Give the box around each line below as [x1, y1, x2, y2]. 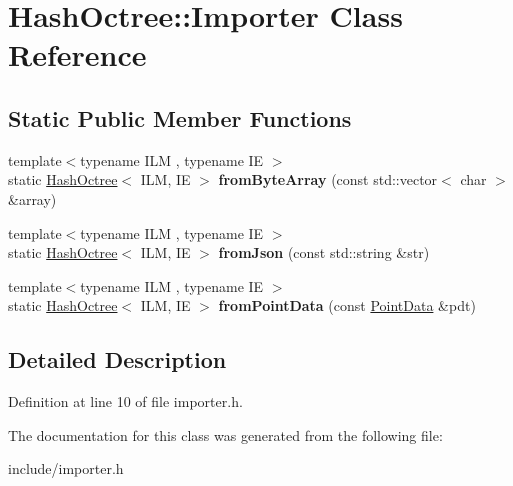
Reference [8, 34, 147, 75]
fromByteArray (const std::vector [218, 169, 438, 190]
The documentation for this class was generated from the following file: [8, 424, 443, 445]
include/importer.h [8, 458, 124, 479]
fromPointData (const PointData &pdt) [218, 295, 476, 316]
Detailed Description [8, 344, 227, 375]
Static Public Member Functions [8, 102, 352, 133]
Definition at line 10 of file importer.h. [8, 391, 243, 412]
